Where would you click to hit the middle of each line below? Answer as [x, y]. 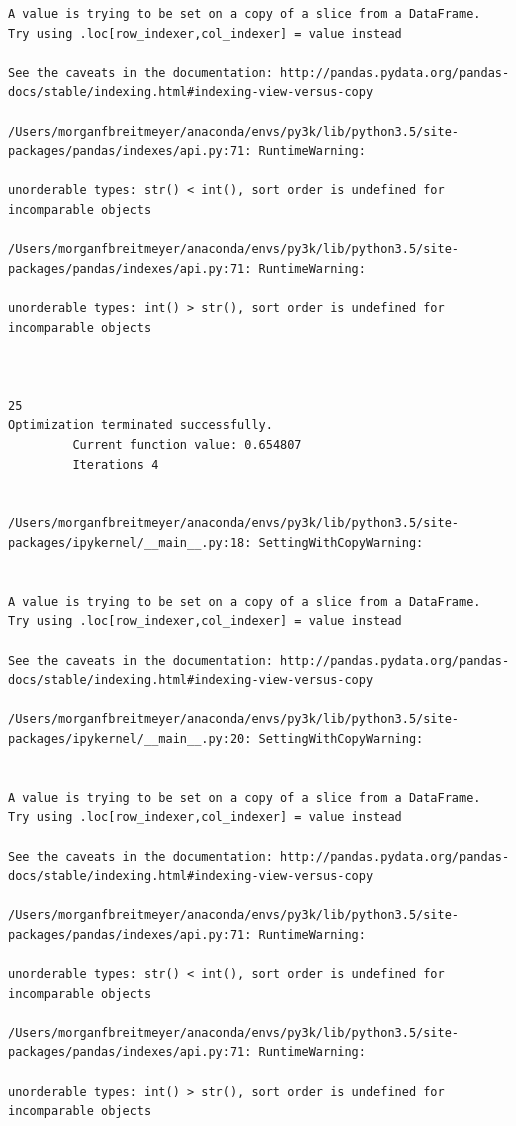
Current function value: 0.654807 [187, 445]
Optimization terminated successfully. [140, 425]
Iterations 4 [115, 464]
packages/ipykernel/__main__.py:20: [130, 738]
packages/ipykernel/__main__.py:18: [130, 543]
